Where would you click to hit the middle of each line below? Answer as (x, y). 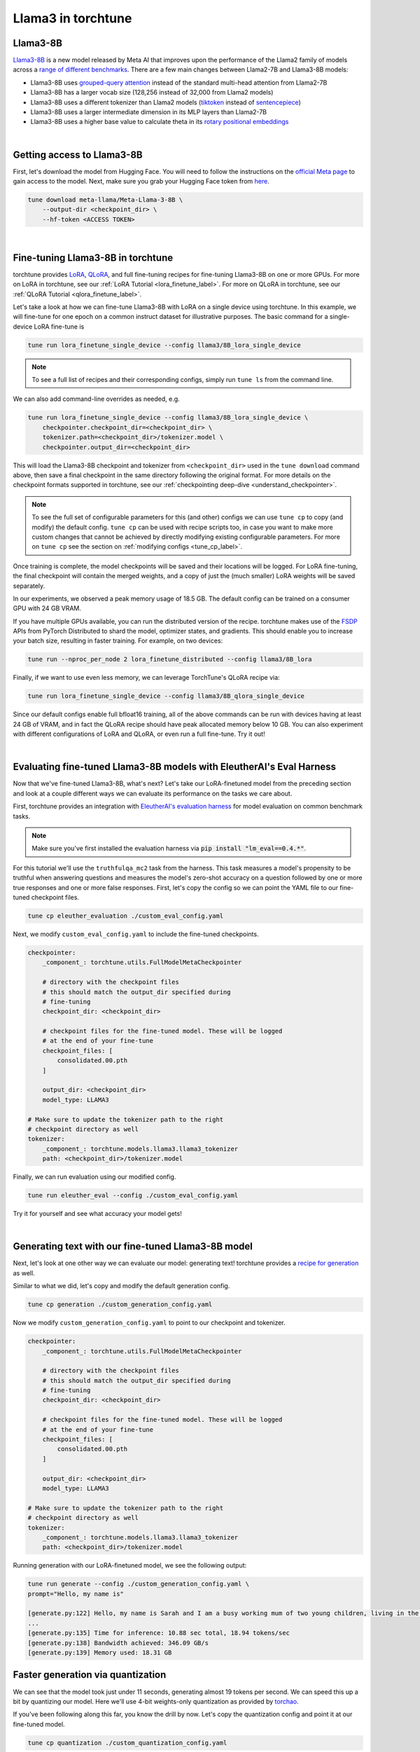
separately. (29, 586)
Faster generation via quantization (90, 1675)
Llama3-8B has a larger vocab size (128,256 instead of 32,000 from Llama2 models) (152, 93)
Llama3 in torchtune (72, 18)
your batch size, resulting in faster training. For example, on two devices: (118, 641)
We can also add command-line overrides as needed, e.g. (96, 399)
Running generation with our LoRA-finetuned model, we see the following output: (130, 1566)
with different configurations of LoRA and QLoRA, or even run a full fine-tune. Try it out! (139, 734)
